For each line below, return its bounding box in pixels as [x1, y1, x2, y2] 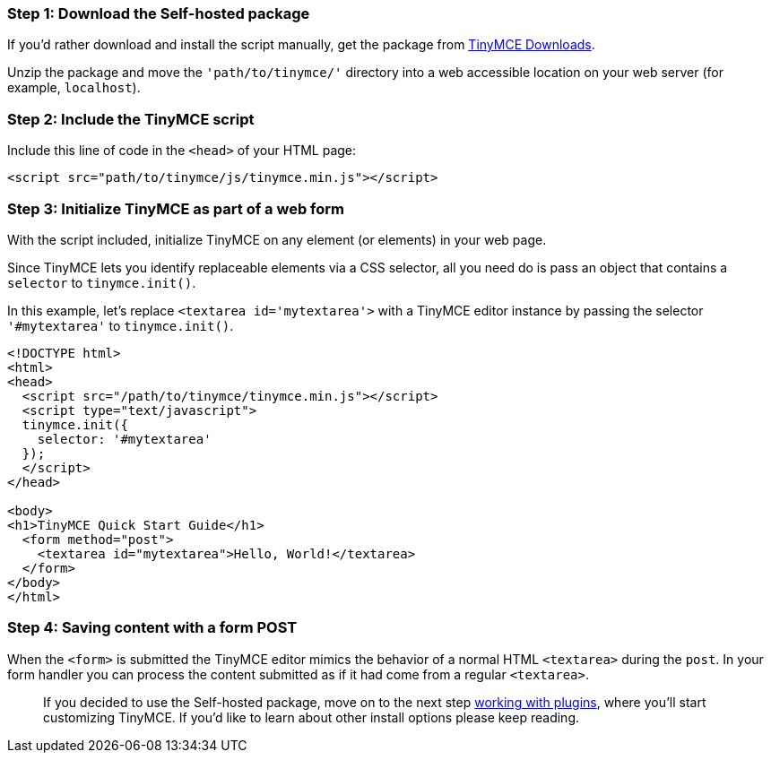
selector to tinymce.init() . [7, 274, 196, 290]
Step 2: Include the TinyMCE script [7, 109, 255, 128]
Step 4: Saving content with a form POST [7, 618, 298, 637]
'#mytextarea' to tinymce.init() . [7, 317, 234, 333]
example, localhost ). [7, 80, 141, 96]
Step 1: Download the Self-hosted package [7, 4, 310, 22]
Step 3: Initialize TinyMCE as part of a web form [7, 199, 344, 218]
